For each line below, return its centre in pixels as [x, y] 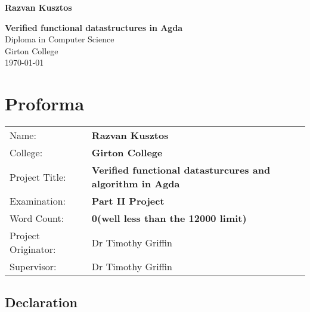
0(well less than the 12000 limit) [169, 218]
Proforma [45, 104]
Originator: [33, 249]
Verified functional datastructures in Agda [94, 27]
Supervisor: [33, 267]
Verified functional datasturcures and [181, 170]
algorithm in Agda [136, 184]
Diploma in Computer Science [60, 39]
